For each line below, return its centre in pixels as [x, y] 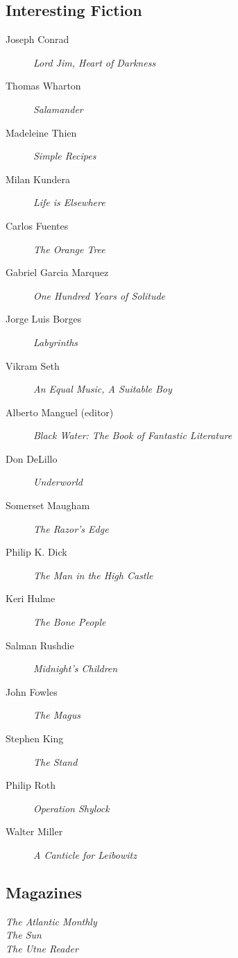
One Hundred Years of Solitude [100, 295]
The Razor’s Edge [71, 528]
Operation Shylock [71, 808]
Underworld [58, 482]
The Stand [56, 761]
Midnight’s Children [76, 668]
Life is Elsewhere [69, 202]
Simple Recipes [65, 156]
